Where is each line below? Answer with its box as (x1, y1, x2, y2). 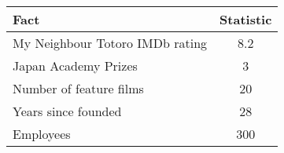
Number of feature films (13, 79, 144, 97)
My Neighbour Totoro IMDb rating (13, 34, 208, 52)
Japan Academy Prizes (13, 56, 138, 75)
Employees (13, 125, 71, 143)
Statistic (219, 10, 272, 28)
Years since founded (13, 102, 122, 120)
